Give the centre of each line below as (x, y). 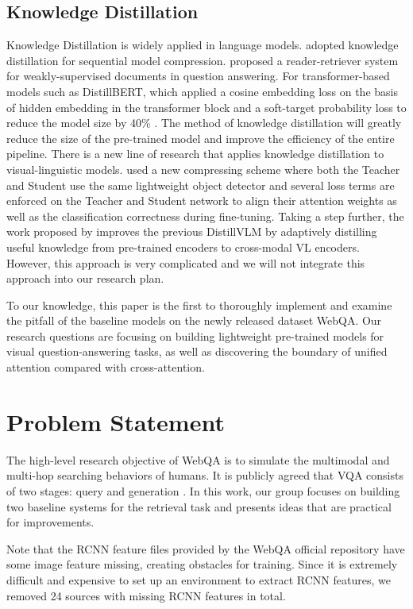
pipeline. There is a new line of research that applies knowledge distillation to (195, 154)
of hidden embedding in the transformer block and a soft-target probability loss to (206, 107)
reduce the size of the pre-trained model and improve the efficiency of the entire (201, 138)
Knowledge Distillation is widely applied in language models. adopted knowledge (203, 45)
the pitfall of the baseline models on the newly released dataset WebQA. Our (194, 320)
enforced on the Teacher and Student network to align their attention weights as (202, 200)
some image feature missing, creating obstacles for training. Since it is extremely (202, 564)
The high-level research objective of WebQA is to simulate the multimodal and (198, 459)
